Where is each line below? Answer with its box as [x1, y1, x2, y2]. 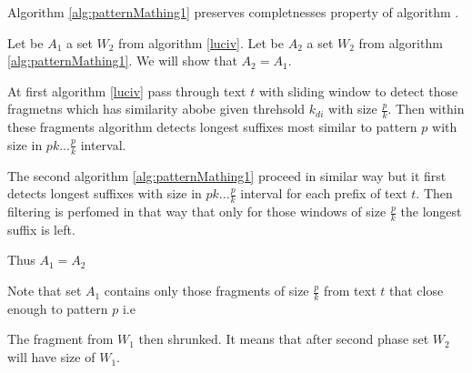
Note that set [7, 281, 82, 300]
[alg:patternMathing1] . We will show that [7, 51, 237, 70]
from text [324, 281, 377, 300]
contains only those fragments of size [104, 281, 309, 300]
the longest [400, 202, 462, 221]
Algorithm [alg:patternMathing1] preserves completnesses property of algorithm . [7, 3, 459, 21]
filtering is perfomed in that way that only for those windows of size [7, 202, 387, 221]
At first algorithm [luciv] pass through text [7, 81, 246, 100]
